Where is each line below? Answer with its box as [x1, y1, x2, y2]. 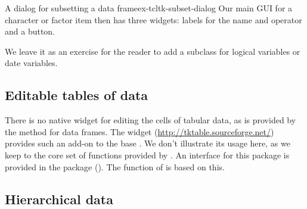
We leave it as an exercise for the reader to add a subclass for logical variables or [5, 45, 300, 57]
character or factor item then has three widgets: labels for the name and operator [5, 13, 302, 26]
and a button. [5, 25, 55, 38]
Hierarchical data [5, 189, 113, 208]
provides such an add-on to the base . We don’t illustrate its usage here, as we [5, 137, 290, 149]
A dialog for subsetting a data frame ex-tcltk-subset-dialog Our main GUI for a [5, 2, 293, 14]
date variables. [5, 57, 58, 69]
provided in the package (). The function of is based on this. [5, 160, 225, 173]
